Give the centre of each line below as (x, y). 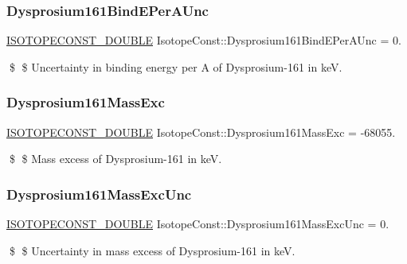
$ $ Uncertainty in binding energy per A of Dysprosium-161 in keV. (176, 66)
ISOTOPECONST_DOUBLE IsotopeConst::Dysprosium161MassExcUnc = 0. (198, 224)
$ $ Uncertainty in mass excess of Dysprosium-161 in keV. (152, 250)
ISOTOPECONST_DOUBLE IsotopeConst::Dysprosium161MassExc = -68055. (201, 132)
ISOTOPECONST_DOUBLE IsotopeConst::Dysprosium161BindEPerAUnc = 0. (204, 40)
